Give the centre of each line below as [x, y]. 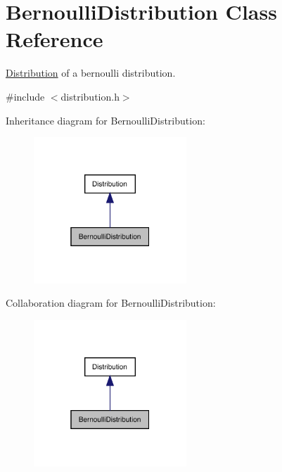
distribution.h [90, 96]
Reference [55, 39]
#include [25, 96]
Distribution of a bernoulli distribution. [91, 73]
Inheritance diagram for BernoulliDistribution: [105, 120]
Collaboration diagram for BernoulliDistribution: [111, 303]
